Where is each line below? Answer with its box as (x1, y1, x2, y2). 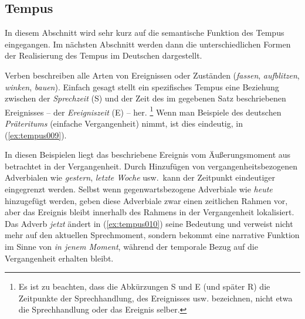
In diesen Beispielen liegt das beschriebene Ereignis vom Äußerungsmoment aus (5, 148, 291, 161)
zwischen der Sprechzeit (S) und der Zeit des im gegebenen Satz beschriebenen (5, 92, 286, 104)
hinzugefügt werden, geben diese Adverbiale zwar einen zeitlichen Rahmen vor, (5, 194, 288, 206)
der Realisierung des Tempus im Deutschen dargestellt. (5, 49, 202, 62)
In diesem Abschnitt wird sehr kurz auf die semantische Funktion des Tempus (5, 26, 284, 39)
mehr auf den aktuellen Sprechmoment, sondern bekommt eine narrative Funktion (5, 229, 300, 241)
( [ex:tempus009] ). (5, 128, 67, 141)
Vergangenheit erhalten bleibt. (5, 252, 114, 264)
